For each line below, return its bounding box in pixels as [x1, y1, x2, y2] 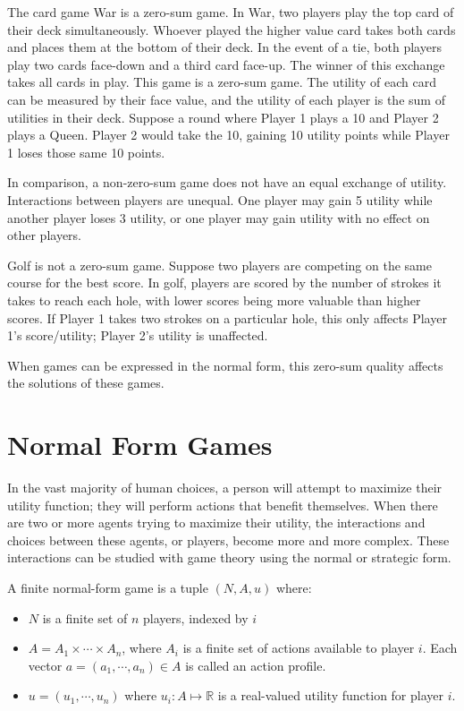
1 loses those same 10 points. [7, 142, 165, 161]
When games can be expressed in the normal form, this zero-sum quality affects [7, 355, 443, 374]
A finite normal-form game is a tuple [7, 578, 208, 596]
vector [28, 655, 63, 674]
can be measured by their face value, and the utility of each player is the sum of [7, 90, 445, 108]
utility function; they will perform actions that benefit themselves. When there [7, 495, 438, 514]
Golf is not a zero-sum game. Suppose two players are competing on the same [7, 255, 432, 274]
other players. [7, 226, 81, 244]
